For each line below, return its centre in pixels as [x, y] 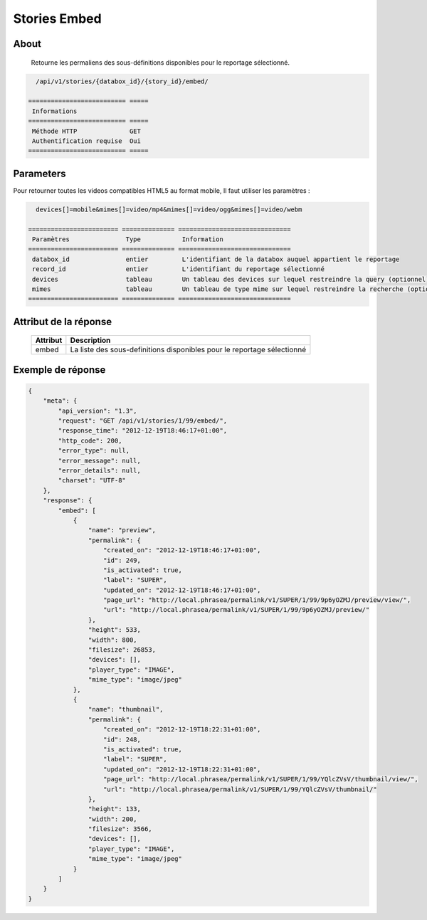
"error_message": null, [100, 460]
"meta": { [60, 401]
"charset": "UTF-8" [92, 481]
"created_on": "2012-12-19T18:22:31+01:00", [182, 730]
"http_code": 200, [90, 440]
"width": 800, [113, 640]
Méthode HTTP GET [87, 131]
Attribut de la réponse [63, 321]
